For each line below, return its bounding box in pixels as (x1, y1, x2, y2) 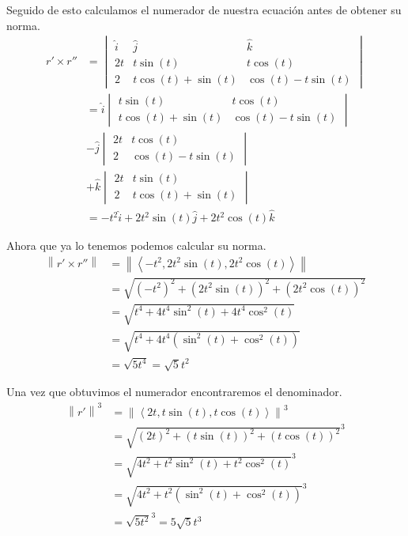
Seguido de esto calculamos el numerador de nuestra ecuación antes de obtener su (6, 2, 402, 17)
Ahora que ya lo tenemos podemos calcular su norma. (6, 237, 266, 254)
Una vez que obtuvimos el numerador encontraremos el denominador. (6, 383, 342, 400)
